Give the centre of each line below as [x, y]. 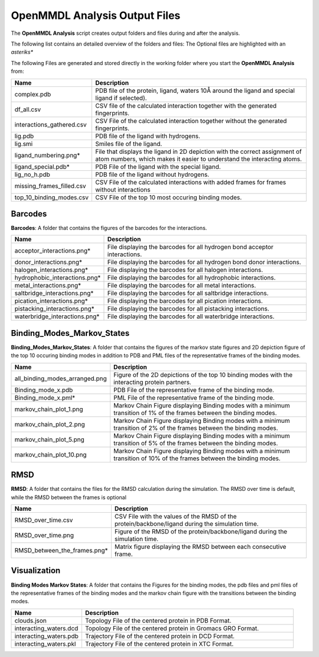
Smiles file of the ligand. [129, 144]
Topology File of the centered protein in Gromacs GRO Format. [172, 628]
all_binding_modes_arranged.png [61, 378]
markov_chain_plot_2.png [50, 424]
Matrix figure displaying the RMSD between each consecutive [200, 547]
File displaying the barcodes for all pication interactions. [185, 301]
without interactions [123, 189]
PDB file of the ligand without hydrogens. [152, 174]
